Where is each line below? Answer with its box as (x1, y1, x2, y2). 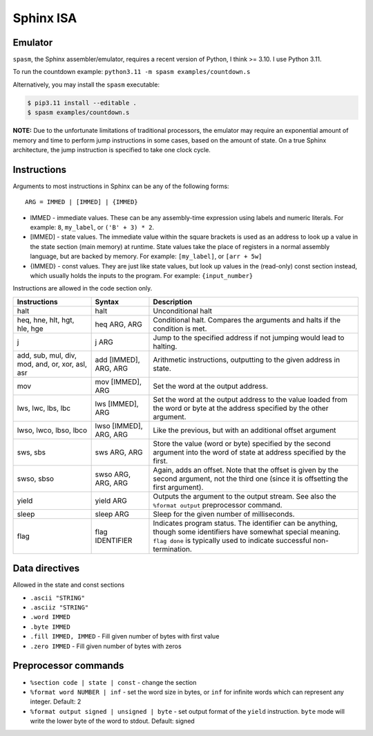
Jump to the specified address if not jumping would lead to (153, 333, 345, 342)
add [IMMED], (95, 355, 141, 365)
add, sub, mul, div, (17, 350, 77, 360)
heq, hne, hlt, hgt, (17, 315, 75, 324)
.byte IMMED (30, 623, 70, 631)
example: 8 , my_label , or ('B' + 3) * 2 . (30, 223, 155, 232)
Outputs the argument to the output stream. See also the (153, 491, 336, 501)
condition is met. (153, 324, 207, 333)
